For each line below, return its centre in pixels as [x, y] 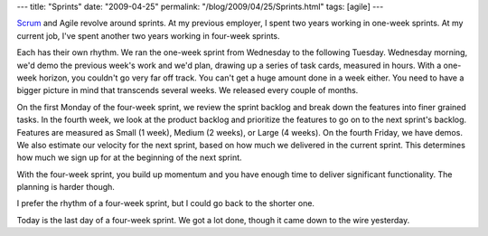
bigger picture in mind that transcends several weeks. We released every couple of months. [188, 90]
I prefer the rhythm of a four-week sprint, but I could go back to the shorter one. [166, 203]
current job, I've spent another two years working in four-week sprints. [148, 35]
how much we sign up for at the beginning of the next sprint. [130, 157]
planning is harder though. [66, 187]
